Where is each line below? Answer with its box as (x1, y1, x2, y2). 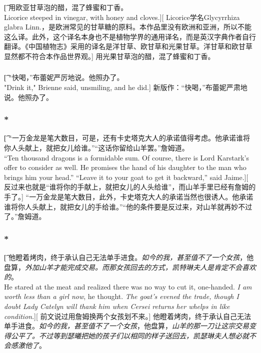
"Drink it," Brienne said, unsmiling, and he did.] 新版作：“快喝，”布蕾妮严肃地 (4, 82, 247, 92)
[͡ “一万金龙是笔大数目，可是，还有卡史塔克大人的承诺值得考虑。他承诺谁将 (4, 132, 250, 143)
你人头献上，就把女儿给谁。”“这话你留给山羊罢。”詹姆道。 (4, 142, 189, 152)
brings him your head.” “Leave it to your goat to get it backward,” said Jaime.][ (4, 171, 248, 182)
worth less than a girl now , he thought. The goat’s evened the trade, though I (4, 291, 239, 301)
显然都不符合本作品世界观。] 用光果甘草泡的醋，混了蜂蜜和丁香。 (4, 50, 215, 61)
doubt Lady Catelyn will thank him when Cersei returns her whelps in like (4, 300, 230, 311)
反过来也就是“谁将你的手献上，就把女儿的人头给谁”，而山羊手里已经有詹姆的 (4, 181, 256, 192)
